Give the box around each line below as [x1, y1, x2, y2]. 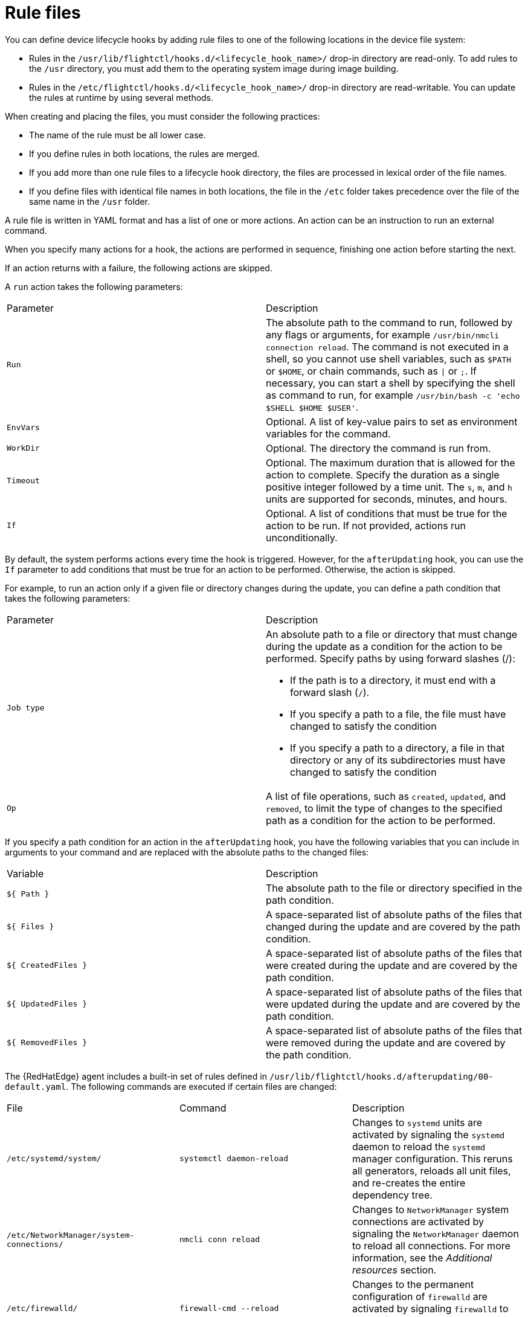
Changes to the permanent [352, 1278, 474, 1290]
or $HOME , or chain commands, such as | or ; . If [266, 364, 477, 377]
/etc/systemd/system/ [7, 1154, 101, 1164]
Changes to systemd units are [352, 1116, 482, 1129]
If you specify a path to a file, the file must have [290, 707, 506, 720]
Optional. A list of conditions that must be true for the [266, 507, 507, 520]
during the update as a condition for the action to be [266, 640, 503, 652]
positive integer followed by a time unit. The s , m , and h [266, 480, 512, 493]
